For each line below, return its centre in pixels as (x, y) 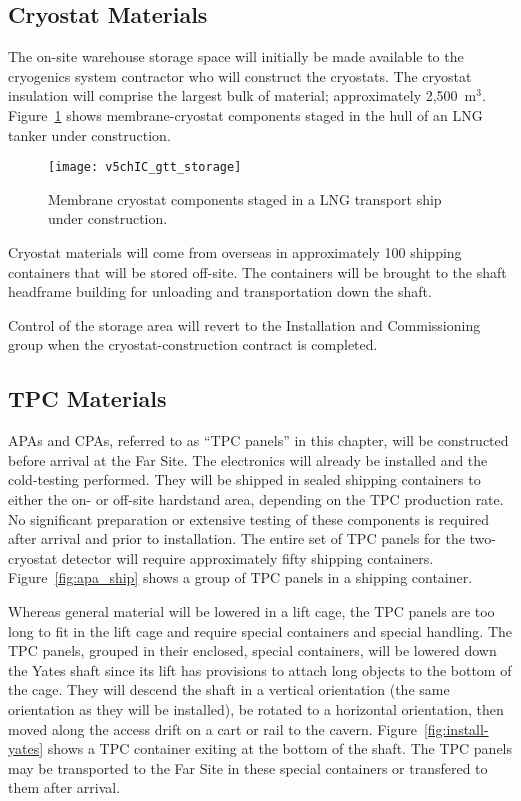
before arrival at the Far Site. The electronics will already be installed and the (248, 459)
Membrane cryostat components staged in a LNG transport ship (245, 198)
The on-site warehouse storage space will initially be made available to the (236, 56)
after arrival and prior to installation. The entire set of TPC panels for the (236, 538)
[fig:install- (456, 728)
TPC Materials (87, 398)
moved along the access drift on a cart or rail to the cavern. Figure (212, 728)
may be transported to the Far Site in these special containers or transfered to (248, 767)
